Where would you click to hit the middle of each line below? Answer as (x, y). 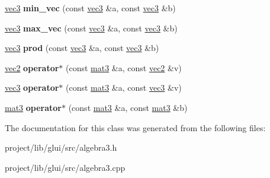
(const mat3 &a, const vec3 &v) (124, 88)
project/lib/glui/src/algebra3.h (61, 147)
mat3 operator (33, 107)
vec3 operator (32, 88)
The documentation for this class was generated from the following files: (135, 127)
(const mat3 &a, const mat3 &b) (128, 107)
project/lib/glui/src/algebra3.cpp (65, 167)
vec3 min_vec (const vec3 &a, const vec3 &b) (90, 8)
